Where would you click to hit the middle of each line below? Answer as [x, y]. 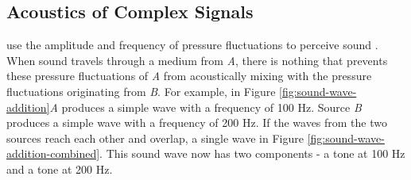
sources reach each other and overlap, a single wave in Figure [155, 138]
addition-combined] [53, 153]
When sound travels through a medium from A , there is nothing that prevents [197, 60]
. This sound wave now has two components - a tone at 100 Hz [252, 153]
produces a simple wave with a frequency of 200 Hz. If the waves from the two [197, 123]
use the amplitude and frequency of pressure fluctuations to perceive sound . [192, 45]
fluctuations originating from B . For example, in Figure [141, 91]
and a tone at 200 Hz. [60, 169]
